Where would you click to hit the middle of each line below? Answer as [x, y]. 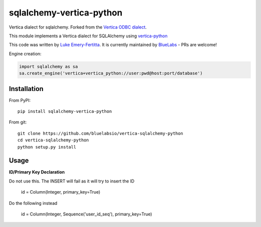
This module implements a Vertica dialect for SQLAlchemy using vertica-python [88, 36]
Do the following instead [33, 203]
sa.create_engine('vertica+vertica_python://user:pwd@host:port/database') [111, 73]
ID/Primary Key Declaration [37, 172]
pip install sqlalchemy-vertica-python [65, 111]
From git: [18, 122]
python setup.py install [47, 147]
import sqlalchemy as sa [49, 66]
